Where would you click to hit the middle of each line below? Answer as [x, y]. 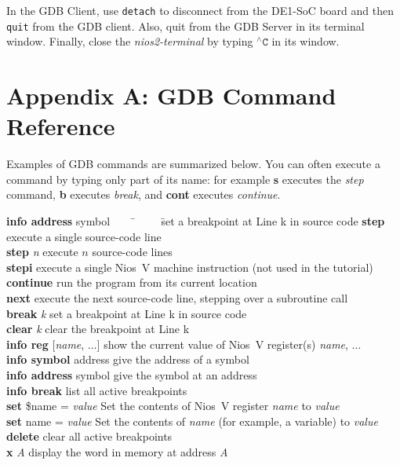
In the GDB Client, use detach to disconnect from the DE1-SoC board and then [200, 10]
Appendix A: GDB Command [171, 95]
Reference [61, 126]
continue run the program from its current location [132, 282]
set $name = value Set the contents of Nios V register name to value [173, 406]
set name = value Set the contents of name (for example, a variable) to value [192, 421]
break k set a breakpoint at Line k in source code [127, 313]
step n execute [42, 252]
